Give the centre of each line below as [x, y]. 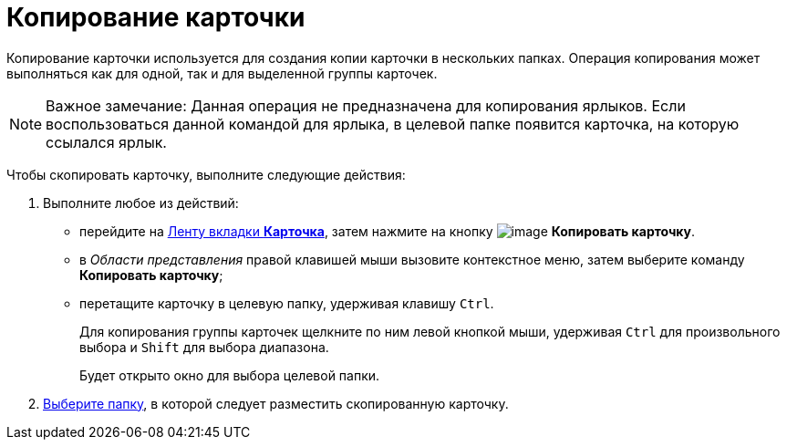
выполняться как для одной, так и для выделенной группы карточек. [222, 73]
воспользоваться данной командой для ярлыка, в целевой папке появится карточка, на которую [393, 124]
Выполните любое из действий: [141, 203]
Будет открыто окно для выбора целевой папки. [230, 375]
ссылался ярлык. [106, 142]
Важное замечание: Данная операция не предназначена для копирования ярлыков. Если [366, 105]
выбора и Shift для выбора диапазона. [204, 347]
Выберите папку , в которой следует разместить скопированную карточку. [276, 403]
